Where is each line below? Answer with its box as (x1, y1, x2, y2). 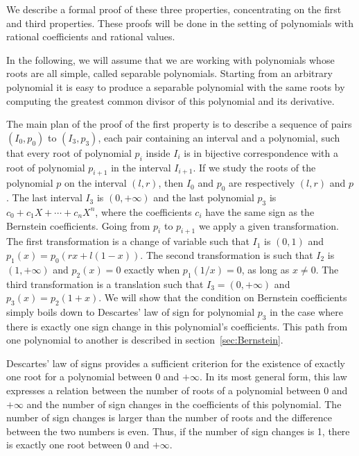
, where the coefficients (95, 204, 192, 219)
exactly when (124, 262, 180, 276)
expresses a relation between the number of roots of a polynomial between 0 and (6, 383, 348, 398)
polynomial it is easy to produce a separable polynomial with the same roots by (6, 79, 345, 94)
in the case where (270, 304, 343, 319)
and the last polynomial (153, 190, 254, 205)
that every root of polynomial (6, 145, 132, 160)
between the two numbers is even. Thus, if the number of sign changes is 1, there (6, 423, 350, 438)
